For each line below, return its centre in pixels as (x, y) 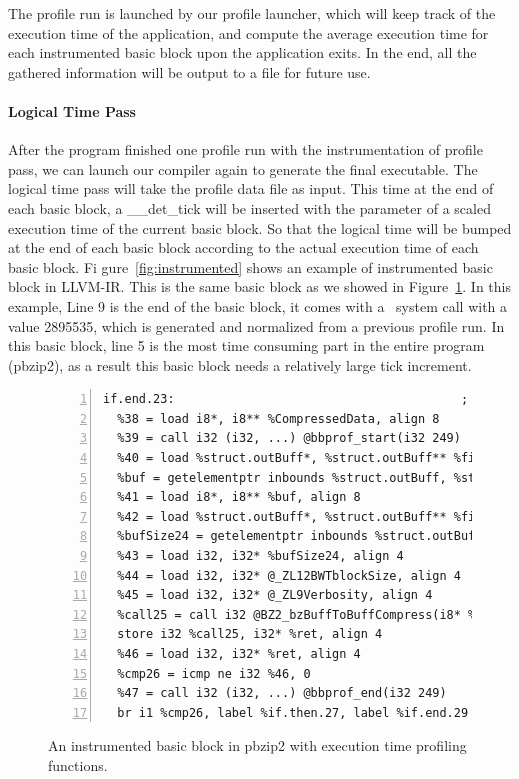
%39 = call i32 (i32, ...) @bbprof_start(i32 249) (289, 438)
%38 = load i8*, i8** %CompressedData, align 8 (278, 418)
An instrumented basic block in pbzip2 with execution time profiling (257, 745)
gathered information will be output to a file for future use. (189, 71)
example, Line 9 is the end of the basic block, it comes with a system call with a (258, 305)
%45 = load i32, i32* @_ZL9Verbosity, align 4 (275, 595)
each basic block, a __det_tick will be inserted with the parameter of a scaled (249, 207)
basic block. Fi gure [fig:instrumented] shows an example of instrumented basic (250, 266)
